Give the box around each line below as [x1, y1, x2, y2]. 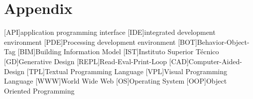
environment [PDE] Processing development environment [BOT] [4, 36, 197, 47]
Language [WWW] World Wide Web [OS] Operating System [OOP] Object [4, 76, 227, 86]
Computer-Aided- [188, 56, 242, 66]
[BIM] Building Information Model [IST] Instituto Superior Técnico [17, 46, 219, 57]
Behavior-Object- [197, 36, 250, 47]
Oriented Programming [4, 85, 75, 96]
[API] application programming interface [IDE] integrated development [4, 27, 216, 37]
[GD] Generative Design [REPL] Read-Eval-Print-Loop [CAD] [4, 56, 189, 66]
